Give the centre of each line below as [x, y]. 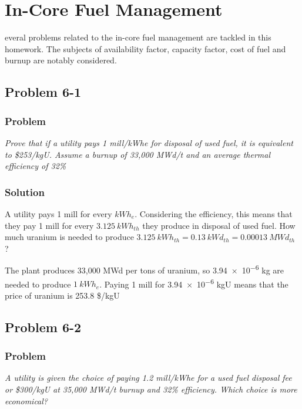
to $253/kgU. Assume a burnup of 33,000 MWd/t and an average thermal [138, 154]
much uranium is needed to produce [69, 237]
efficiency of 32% [36, 166]
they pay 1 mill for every [49, 225]
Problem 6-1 [43, 92]
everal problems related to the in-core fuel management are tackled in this [138, 37]
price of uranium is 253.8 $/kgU [62, 295]
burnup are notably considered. [61, 60]
